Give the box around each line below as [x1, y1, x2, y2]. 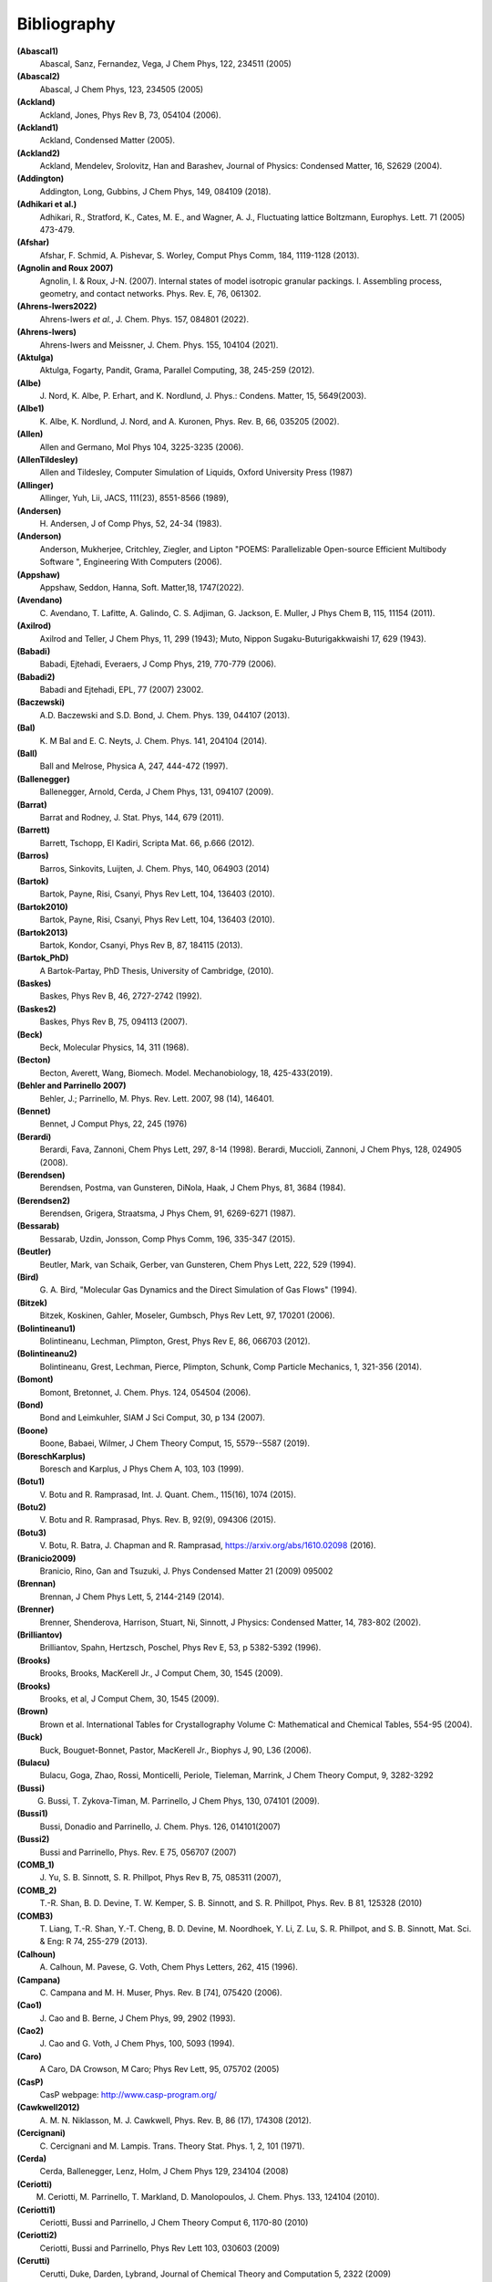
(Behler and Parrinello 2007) [16, 1080, 127, 1091]
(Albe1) [16, 403, 45, 414]
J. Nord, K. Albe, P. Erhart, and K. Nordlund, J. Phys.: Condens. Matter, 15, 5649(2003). [39, 391, 367, 402]
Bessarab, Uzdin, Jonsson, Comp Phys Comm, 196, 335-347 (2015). [39, 1233, 296, 1244]
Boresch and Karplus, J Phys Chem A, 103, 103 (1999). [39, 1463, 244, 1474]
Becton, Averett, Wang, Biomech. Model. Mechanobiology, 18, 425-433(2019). [39, 1067, 333, 1078]
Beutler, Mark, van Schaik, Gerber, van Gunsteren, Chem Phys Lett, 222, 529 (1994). [39, 1259, 356, 1270]
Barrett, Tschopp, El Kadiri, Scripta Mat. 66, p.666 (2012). [39, 837, 255, 848]
